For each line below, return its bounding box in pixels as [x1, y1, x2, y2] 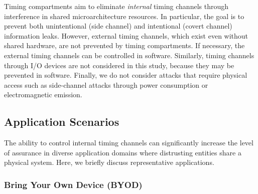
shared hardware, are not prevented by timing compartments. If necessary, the [4, 40, 245, 51]
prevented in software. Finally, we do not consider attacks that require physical [4, 70, 247, 80]
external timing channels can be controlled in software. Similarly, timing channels [4, 50, 254, 60]
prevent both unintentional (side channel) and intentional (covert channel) [4, 21, 232, 31]
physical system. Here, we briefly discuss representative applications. [4, 157, 214, 167]
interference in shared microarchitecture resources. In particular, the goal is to [4, 11, 244, 21]
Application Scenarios [4, 114, 119, 129]
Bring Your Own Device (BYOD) [4, 178, 143, 190]
